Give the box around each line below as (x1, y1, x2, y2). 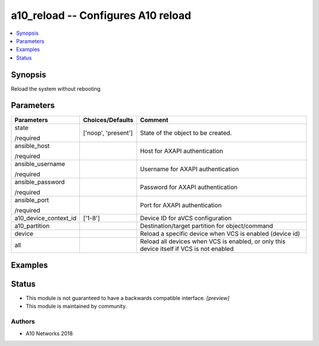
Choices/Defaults (83, 116, 134, 124)
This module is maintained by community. (25, 303, 127, 310)
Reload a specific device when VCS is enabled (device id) (139, 229, 301, 237)
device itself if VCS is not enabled (139, 244, 234, 253)
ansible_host (14, 142, 50, 150)
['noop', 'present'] (83, 129, 133, 137)
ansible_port (14, 195, 50, 204)
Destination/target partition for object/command (139, 221, 274, 230)
